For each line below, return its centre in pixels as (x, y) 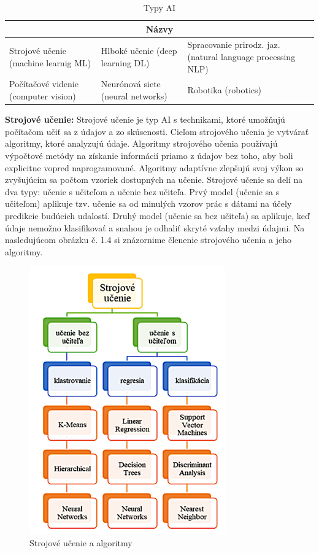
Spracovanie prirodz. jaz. (234, 44)
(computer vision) (43, 96)
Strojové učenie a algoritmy (81, 542)
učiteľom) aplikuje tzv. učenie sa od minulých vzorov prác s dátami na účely (148, 203)
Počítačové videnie (44, 84)
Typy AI (159, 7)
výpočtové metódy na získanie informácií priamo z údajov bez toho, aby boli (149, 155)
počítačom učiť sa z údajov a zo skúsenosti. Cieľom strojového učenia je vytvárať (157, 131)
